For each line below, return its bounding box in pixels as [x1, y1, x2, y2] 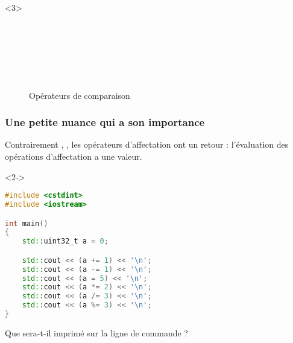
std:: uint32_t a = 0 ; [22, 237, 109, 246]
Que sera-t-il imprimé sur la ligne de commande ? [5, 326, 188, 339]
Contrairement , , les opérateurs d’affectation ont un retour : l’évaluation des [5, 138, 289, 151]
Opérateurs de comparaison [29, 89, 130, 101]
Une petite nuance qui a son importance [5, 115, 205, 130]
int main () [5, 219, 48, 228]
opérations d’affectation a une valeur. [5, 149, 142, 162]
